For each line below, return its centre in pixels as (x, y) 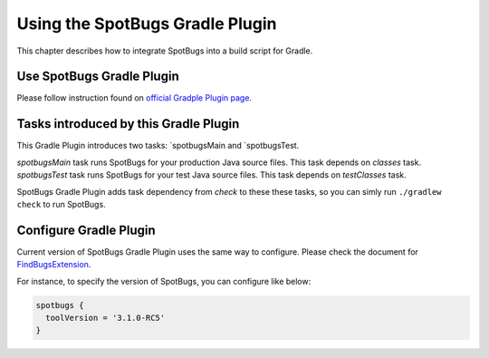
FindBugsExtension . (54, 265)
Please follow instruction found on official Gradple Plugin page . (134, 98)
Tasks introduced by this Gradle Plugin (128, 124)
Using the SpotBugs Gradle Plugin (147, 24)
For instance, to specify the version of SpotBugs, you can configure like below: (164, 281)
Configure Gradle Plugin (86, 230)
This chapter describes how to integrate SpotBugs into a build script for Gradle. (165, 51)
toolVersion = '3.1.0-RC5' (105, 318)
